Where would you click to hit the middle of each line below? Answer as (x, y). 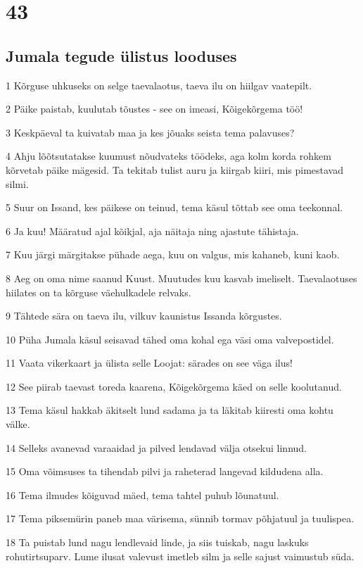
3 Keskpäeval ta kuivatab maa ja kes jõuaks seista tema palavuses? (150, 132)
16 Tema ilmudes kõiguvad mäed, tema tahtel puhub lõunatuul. (142, 494)
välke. (18, 424)
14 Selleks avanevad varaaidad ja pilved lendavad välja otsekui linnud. (157, 447)
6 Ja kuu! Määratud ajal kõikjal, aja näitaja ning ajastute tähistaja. (152, 231)
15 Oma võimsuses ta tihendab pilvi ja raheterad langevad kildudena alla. (165, 471)
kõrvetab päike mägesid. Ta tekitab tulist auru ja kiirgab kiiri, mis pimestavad (174, 169)
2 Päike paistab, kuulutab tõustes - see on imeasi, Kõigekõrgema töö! (154, 109)
